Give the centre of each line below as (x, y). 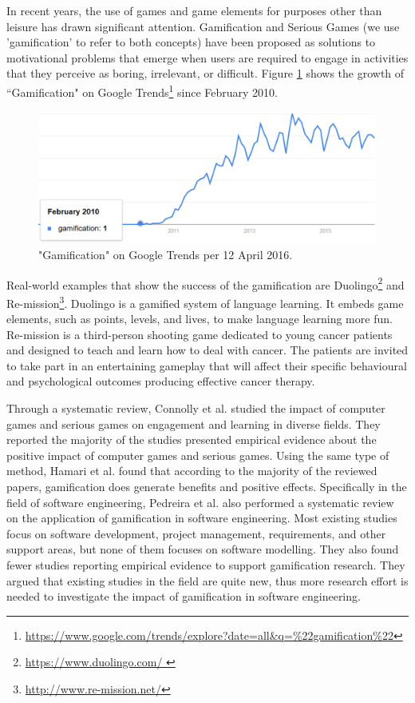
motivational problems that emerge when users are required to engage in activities (207, 57)
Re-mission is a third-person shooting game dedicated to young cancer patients (200, 334)
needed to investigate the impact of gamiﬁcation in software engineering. (184, 596)
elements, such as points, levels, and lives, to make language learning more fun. (200, 319)
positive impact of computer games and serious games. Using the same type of (198, 455)
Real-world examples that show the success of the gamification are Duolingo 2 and (206, 283)
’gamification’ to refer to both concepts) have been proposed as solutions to (191, 42)
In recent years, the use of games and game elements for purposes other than (194, 10)
